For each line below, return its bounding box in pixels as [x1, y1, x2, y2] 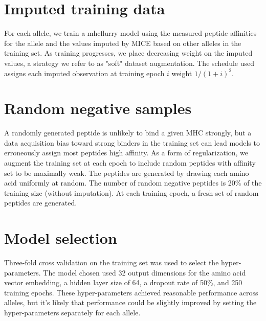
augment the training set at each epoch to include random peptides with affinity [4, 157, 256, 168]
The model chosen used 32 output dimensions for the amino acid [43, 267, 246, 278]
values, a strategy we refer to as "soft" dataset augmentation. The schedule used [4, 57, 255, 68]
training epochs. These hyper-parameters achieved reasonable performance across [4, 287, 258, 297]
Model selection [4, 227, 117, 248]
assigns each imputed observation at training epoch [4, 67, 165, 78]
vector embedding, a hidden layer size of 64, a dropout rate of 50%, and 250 [4, 277, 242, 288]
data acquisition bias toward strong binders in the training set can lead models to [4, 137, 260, 148]
